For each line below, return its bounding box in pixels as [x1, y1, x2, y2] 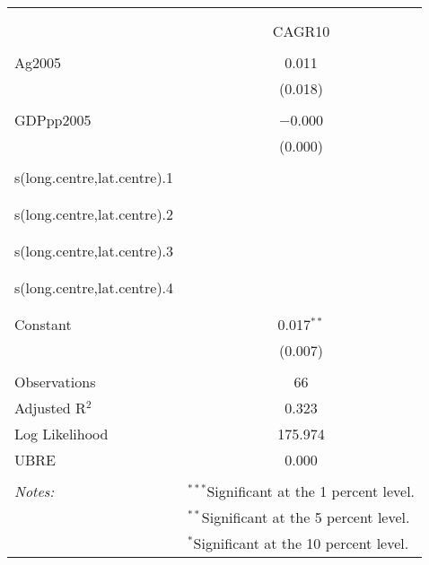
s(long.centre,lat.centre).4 [14, 277, 174, 298]
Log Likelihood [14, 423, 109, 444]
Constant [14, 314, 72, 335]
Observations [14, 371, 96, 392]
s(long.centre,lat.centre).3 [14, 240, 174, 261]
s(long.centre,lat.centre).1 [14, 167, 174, 187]
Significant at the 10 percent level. [193, 533, 409, 553]
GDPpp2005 [14, 109, 92, 130]
